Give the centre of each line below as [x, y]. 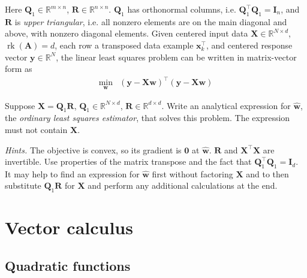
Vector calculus [69, 227]
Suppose [20, 105]
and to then [267, 173]
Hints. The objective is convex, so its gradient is [93, 149]
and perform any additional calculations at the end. [183, 185]
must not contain [36, 129]
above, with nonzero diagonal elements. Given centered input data [127, 33]
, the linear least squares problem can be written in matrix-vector [176, 57]
